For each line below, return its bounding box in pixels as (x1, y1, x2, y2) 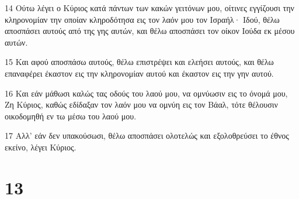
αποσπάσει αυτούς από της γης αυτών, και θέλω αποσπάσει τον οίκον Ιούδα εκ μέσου (5, 25, 295, 37)
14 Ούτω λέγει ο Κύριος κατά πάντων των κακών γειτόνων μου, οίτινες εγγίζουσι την (5, 2, 294, 13)
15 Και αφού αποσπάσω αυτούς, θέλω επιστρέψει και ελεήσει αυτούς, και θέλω (5, 56, 274, 68)
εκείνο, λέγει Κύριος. (5, 140, 77, 153)
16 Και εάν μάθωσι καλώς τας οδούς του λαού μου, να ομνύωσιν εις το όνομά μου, (5, 87, 288, 99)
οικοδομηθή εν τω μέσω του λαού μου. (5, 109, 137, 122)
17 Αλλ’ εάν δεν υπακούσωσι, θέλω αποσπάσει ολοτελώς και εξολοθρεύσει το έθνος (5, 129, 289, 142)
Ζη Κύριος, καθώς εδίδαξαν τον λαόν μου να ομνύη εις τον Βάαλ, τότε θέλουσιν (5, 98, 278, 111)
